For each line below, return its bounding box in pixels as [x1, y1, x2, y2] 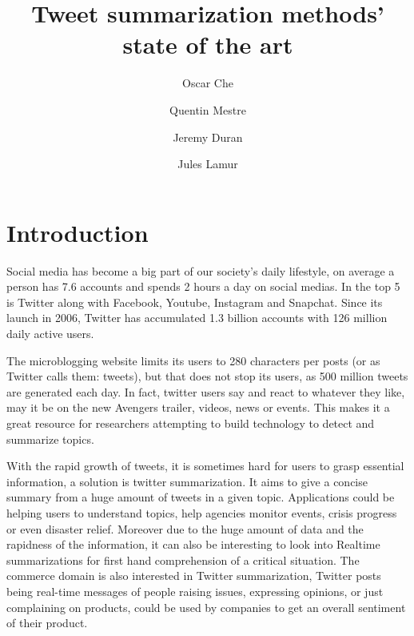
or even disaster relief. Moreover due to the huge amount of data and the [6, 520, 364, 537]
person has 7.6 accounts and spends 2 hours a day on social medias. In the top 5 [6, 278, 400, 295]
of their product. [6, 614, 88, 631]
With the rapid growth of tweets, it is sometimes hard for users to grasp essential [6, 457, 404, 474]
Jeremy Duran [173, 128, 243, 145]
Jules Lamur [177, 155, 238, 172]
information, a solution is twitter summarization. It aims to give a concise [6, 473, 368, 489]
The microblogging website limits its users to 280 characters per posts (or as [6, 352, 380, 368]
